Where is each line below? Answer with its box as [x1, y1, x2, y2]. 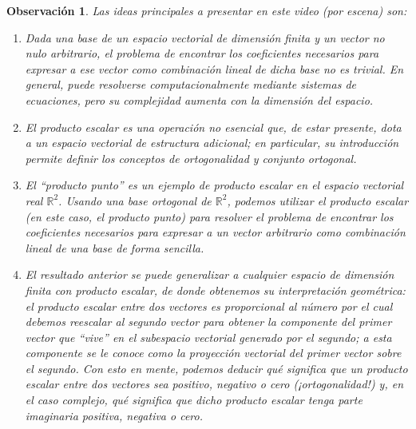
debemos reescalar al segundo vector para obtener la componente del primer [25, 313, 392, 330]
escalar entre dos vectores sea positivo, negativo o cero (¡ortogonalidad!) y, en [25, 375, 404, 392]
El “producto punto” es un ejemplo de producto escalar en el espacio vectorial [25, 177, 404, 193]
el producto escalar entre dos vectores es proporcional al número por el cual [25, 297, 393, 314]
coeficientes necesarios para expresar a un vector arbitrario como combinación [25, 224, 406, 240]
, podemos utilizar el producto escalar [227, 192, 409, 209]
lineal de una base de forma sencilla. [25, 239, 204, 256]
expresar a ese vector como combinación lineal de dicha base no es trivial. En [25, 60, 404, 77]
